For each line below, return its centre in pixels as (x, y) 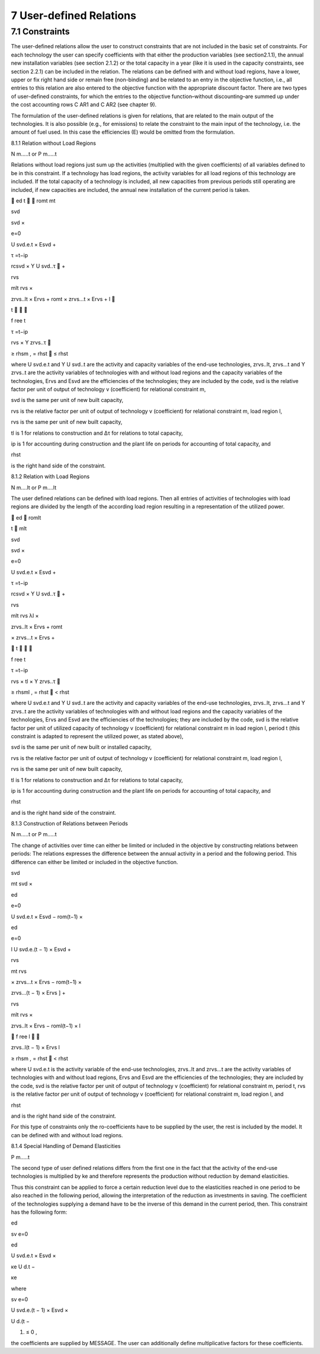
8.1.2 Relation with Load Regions (50, 477)
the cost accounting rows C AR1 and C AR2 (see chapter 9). (84, 105)
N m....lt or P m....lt (34, 488)
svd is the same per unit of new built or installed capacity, (81, 747)
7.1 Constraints (41, 31)
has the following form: (39, 1212)
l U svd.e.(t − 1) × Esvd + (41, 949)
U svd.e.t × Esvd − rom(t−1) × (47, 916)
